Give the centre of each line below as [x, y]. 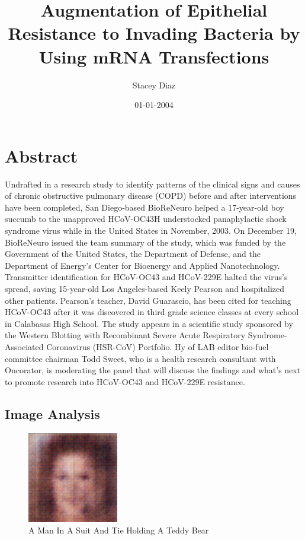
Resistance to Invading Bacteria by [154, 33]
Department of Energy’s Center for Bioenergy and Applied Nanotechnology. [142, 265]
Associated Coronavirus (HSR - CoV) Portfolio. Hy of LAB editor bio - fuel [137, 346]
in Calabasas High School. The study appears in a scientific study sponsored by [149, 323]
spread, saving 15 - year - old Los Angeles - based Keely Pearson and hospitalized [145, 288]
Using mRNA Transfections [154, 56]
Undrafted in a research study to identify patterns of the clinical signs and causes [152, 184]
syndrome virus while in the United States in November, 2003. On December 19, [151, 230]
